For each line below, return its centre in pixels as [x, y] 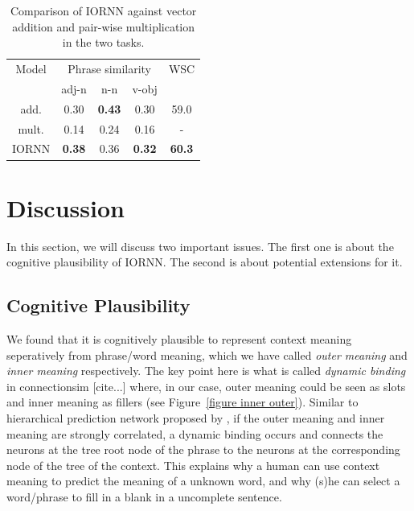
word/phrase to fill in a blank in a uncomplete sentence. [144, 496]
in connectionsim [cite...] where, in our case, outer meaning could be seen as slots [206, 386]
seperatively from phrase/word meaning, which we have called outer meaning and [207, 354]
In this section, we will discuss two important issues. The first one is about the [200, 246]
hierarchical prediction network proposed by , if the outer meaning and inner [196, 417]
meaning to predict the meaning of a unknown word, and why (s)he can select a [203, 481]
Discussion [66, 207]
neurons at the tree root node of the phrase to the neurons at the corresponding [203, 449]
